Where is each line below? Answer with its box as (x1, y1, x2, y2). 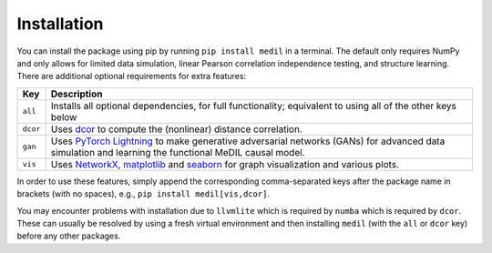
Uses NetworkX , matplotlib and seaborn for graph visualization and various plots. (50, 157, 400, 170)
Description (50, 87, 103, 100)
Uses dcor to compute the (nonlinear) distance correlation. (50, 123, 302, 136)
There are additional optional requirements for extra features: (16, 71, 246, 82)
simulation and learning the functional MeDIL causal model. (50, 146, 305, 158)
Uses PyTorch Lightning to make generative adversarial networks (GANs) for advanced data (50, 135, 446, 147)
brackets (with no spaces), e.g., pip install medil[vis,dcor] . (16, 188, 271, 199)
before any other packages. (16, 230, 121, 241)
